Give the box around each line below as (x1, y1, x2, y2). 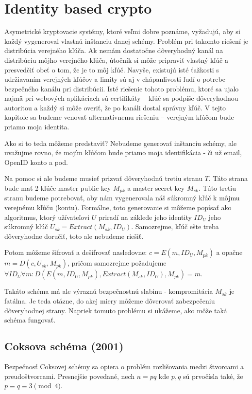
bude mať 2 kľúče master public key (4, 183, 111, 193)
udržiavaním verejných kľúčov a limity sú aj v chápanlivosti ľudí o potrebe (4, 74, 225, 84)
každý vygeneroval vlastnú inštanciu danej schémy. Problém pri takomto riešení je (4, 36, 248, 46)
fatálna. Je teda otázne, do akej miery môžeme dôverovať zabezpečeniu (4, 296, 215, 306)
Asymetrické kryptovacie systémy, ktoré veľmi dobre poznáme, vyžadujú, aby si (4, 26, 240, 36)
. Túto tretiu (198, 183, 236, 193)
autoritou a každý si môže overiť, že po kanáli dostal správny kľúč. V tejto (4, 102, 226, 112)
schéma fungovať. (4, 315, 56, 325)
